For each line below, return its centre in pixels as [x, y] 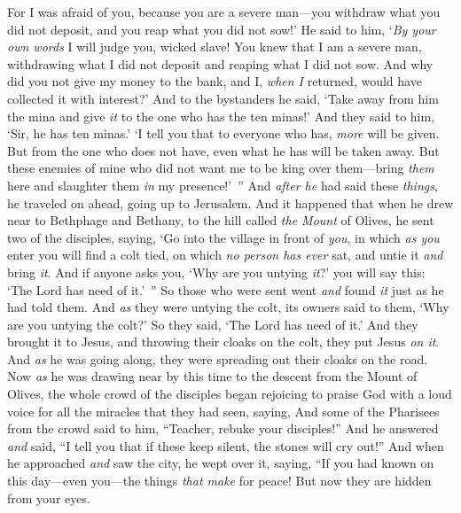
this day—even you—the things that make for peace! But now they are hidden [219, 481]
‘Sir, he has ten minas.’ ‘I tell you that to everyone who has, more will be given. [223, 133]
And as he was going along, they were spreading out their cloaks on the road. [218, 358]
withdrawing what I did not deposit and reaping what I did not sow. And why [220, 63]
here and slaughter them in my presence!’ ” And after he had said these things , [223, 185]
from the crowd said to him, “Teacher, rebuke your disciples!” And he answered [223, 428]
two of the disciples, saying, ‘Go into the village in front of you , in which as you [223, 237]
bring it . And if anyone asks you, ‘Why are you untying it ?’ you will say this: [216, 272]
